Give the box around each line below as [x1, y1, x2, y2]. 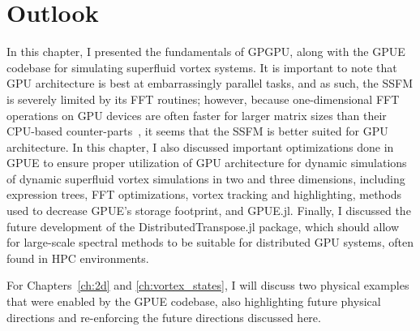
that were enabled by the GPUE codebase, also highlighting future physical [6, 293, 381, 310]
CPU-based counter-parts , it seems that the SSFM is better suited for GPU [6, 123, 388, 140]
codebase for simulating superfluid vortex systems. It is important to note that [6, 58, 397, 75]
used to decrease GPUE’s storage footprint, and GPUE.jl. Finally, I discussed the [6, 202, 411, 219]
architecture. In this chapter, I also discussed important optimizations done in [6, 138, 394, 155]
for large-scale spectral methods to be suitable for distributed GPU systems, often [6, 234, 414, 251]
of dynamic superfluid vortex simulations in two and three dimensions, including [6, 170, 405, 187]
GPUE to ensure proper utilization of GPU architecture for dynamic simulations [6, 154, 407, 171]
